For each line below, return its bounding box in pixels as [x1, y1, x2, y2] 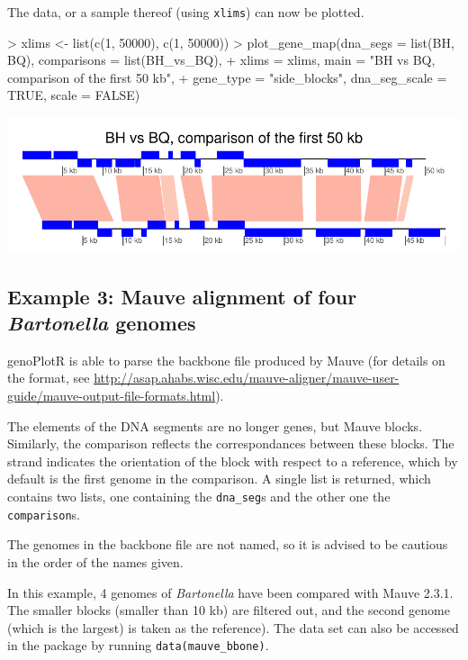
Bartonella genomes [7, 309, 196, 337]
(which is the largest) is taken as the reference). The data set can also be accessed [7, 618, 459, 637]
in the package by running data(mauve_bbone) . [7, 636, 269, 655]
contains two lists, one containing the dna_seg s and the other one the [7, 487, 391, 505]
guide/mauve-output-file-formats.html [7, 386, 216, 405]
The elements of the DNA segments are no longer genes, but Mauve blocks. [7, 416, 423, 435]
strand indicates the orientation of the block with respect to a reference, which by [7, 451, 458, 470]
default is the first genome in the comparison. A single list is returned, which [7, 469, 431, 488]
